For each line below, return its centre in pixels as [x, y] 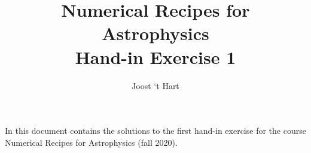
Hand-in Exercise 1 [155, 56]
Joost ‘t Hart [155, 85]
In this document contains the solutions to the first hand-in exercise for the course [155, 131]
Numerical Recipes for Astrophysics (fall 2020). [91, 142]
